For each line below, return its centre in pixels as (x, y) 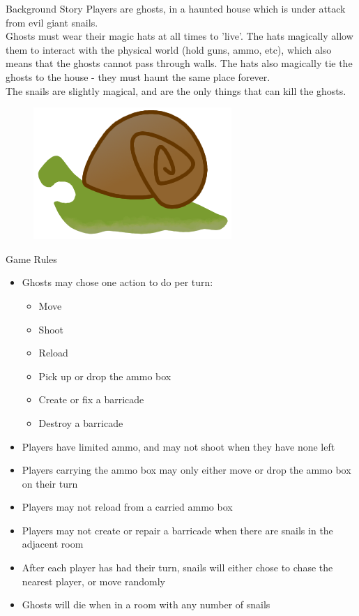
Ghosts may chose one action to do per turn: (117, 282)
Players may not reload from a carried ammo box (127, 507)
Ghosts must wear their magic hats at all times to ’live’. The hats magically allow (179, 36)
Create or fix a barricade (91, 399)
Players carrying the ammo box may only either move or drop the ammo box (186, 470)
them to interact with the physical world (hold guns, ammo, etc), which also (169, 49)
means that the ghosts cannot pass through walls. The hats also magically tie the (179, 63)
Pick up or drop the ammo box (105, 376)
